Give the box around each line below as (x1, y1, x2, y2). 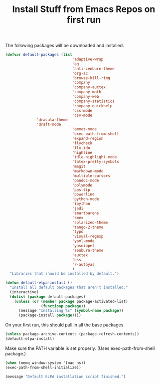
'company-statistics (72, 99, 115, 104)
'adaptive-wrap (72, 57, 104, 62)
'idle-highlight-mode (72, 154, 117, 160)
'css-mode (72, 108, 93, 113)
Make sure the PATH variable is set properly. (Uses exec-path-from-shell (5, 345, 155, 351)
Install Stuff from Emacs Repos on (12, 4, 156, 15)
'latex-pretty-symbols (72, 159, 120, 164)
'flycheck (72, 140, 93, 146)
